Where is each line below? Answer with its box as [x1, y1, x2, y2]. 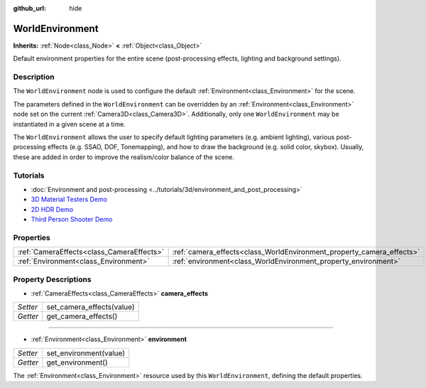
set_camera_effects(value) [46, 302, 135, 312]
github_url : [13, 4, 46, 12]
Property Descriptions [13, 274, 92, 284]
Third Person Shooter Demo [31, 215, 113, 224]
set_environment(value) [46, 348, 126, 358]
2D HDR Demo [31, 205, 74, 213]
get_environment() [46, 357, 108, 367]
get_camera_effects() [46, 311, 118, 321]
